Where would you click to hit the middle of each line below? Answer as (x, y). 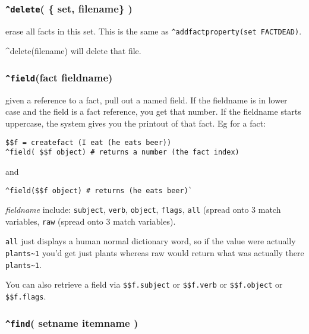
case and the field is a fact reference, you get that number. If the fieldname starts (153, 111)
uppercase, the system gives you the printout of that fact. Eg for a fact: (136, 123)
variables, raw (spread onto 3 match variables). (91, 221)
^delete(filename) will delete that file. (73, 51)
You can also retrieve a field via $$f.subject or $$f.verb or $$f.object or (144, 284)
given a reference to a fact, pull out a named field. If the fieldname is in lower (146, 100)
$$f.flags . (26, 296)
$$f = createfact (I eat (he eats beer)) (89, 142)
